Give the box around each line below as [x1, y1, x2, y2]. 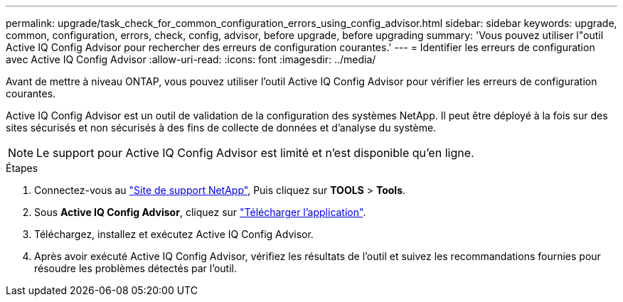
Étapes [6, 162, 38, 174]
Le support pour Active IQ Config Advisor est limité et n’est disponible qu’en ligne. [36, 146, 474, 160]
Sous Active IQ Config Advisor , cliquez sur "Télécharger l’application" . [34, 206, 366, 218]
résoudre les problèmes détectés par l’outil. [34, 262, 238, 274]
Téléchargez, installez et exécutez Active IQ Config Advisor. [34, 228, 314, 240]
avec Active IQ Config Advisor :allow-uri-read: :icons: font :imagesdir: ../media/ [6, 53, 376, 65]
